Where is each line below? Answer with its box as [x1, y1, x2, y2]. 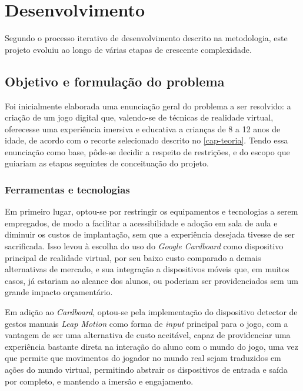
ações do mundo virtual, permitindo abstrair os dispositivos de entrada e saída [5, 363, 288, 376]
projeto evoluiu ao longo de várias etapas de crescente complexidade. [5, 43, 252, 55]
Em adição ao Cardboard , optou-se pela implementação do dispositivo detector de [5, 306, 298, 318]
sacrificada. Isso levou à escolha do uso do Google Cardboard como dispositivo [5, 240, 284, 252]
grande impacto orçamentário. [5, 286, 113, 298]
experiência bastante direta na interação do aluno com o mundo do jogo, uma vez [5, 340, 298, 352]
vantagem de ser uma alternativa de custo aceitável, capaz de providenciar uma [5, 329, 291, 341]
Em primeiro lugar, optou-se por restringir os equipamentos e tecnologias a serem [5, 205, 298, 218]
